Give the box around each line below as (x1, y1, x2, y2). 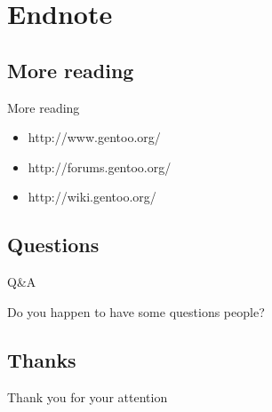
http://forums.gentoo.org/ (28, 157, 172, 176)
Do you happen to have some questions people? (7, 302, 265, 321)
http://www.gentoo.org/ (28, 128, 161, 147)
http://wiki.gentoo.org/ (28, 187, 156, 206)
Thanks (7, 345, 76, 373)
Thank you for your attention (7, 387, 168, 406)
